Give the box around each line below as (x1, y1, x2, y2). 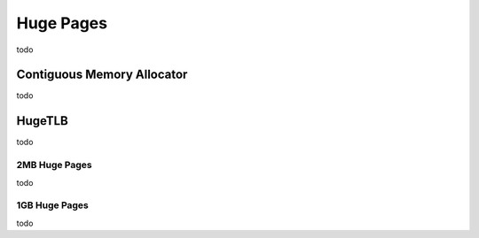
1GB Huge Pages (16, 199, 89, 211)
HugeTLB (16, 113, 68, 128)
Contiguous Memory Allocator (16, 67, 188, 82)
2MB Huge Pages (16, 159, 92, 172)
